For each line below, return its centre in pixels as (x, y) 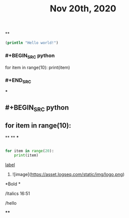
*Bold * (13, 184)
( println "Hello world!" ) (32, 43)
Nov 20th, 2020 (83, 9)
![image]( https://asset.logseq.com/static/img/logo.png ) (68, 174)
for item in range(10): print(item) (38, 67)
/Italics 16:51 (18, 194)
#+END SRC (18, 81)
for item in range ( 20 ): (30, 151)
